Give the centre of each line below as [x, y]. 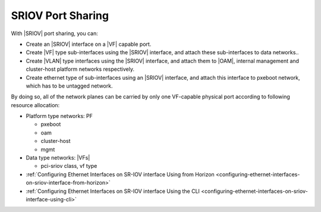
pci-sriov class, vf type [69, 166]
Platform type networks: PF [59, 116]
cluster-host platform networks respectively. [80, 69]
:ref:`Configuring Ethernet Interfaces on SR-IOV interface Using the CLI [113, 191]
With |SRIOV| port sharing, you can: [54, 33]
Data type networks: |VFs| [58, 158]
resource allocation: [35, 105]
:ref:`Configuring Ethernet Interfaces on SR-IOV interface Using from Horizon [120, 174]
